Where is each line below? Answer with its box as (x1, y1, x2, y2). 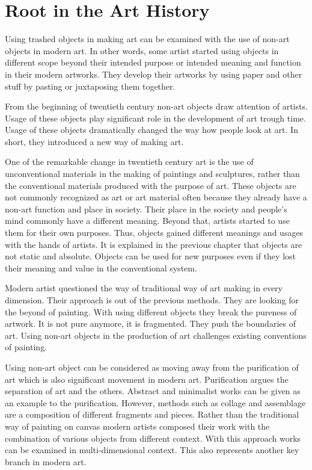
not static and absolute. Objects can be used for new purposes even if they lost (5, 250, 296, 262)
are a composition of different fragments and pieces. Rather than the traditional (5, 408, 299, 421)
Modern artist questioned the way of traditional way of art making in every (5, 282, 283, 294)
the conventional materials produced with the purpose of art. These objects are (5, 179, 296, 191)
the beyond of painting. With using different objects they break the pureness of (5, 305, 297, 318)
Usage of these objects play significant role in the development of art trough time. (5, 111, 306, 124)
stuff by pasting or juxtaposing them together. (5, 79, 176, 92)
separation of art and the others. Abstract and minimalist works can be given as (5, 385, 301, 397)
